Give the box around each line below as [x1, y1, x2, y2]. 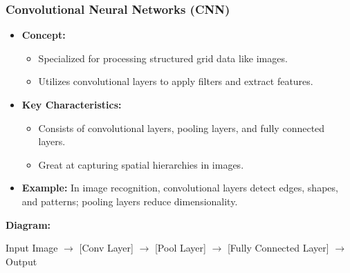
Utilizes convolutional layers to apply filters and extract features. [38, 74, 313, 88]
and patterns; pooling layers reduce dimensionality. [21, 194, 238, 208]
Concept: [21, 28, 66, 42]
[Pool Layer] [154, 241, 206, 255]
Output [6, 254, 37, 268]
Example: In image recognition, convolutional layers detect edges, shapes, [21, 180, 338, 195]
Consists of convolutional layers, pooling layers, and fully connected [38, 120, 325, 135]
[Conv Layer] [79, 241, 133, 255]
